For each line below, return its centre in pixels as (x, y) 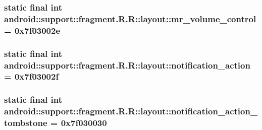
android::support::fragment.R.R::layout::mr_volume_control (130, 18)
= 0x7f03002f (32, 76)
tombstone (26, 123)
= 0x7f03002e (32, 30)
